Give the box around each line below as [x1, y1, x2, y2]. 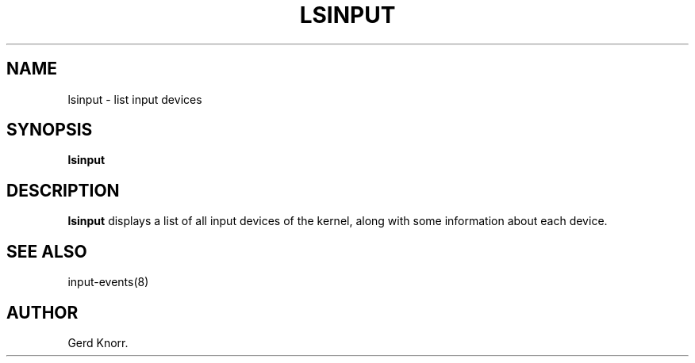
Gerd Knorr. [67, 335, 129, 350]
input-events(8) [67, 275, 149, 289]
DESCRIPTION [6, 180, 120, 201]
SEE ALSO [6, 241, 87, 262]
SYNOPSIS [6, 120, 93, 140]
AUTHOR [6, 302, 79, 323]
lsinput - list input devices [67, 92, 202, 106]
